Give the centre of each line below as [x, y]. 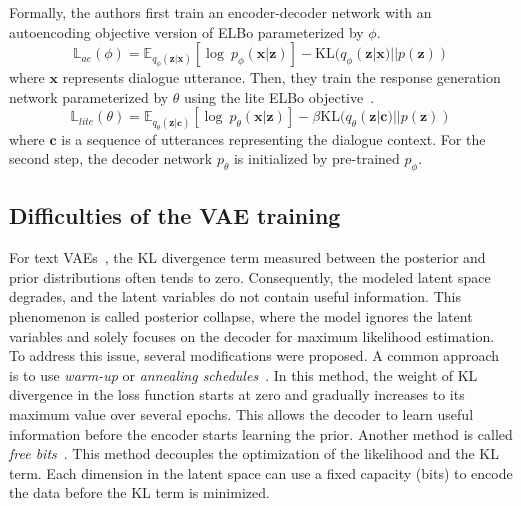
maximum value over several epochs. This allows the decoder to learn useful [241, 413]
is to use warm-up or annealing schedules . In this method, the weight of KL [243, 374]
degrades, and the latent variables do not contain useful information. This [235, 296]
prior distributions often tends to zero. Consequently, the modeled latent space [250, 276]
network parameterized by [89, 96]
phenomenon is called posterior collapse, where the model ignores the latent [241, 316]
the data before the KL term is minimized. [139, 492]
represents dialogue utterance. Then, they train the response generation [281, 77]
